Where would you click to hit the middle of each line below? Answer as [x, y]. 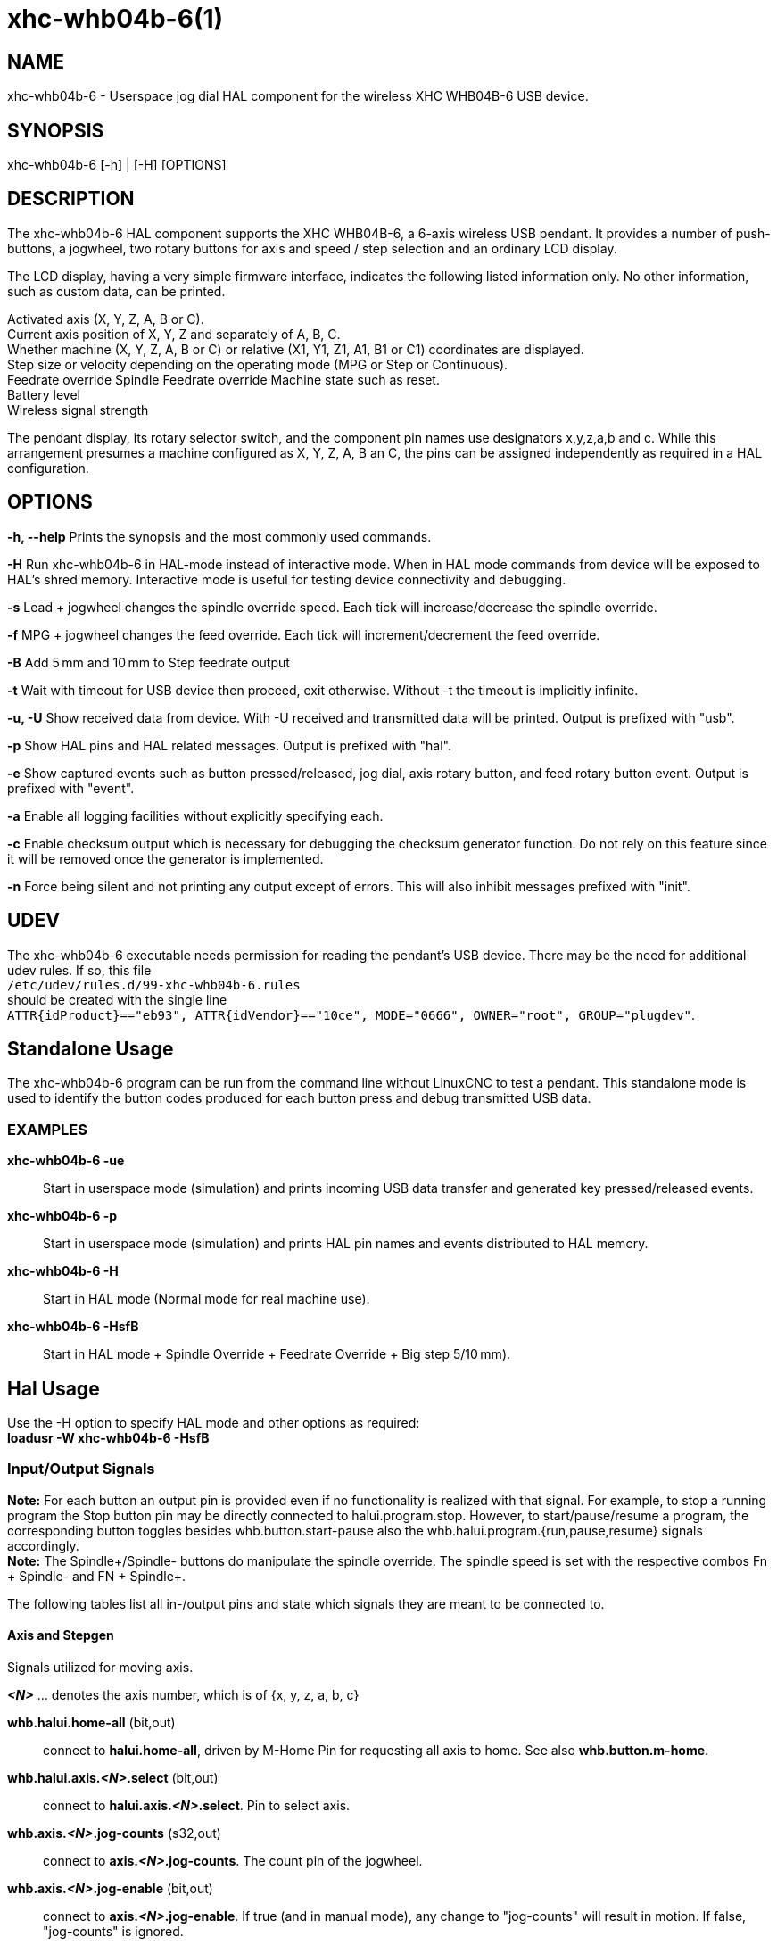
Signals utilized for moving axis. [100, 1667]
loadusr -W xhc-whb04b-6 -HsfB [108, 1437]
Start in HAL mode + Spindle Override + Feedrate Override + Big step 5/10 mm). [277, 1354]
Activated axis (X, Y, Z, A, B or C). [106, 319]
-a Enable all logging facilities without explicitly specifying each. [195, 815]
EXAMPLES [47, 1129]
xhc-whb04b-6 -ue [66, 1161]
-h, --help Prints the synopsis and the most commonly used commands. [219, 536]
